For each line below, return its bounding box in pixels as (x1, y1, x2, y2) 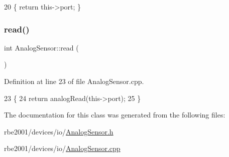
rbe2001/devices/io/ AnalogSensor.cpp (4, 143, 121, 153)
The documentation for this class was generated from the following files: (4, 109, 225, 120)
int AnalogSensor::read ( (4, 42, 79, 52)
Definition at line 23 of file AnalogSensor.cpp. (4, 76, 144, 86)
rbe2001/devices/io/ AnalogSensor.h (4, 126, 113, 136)
